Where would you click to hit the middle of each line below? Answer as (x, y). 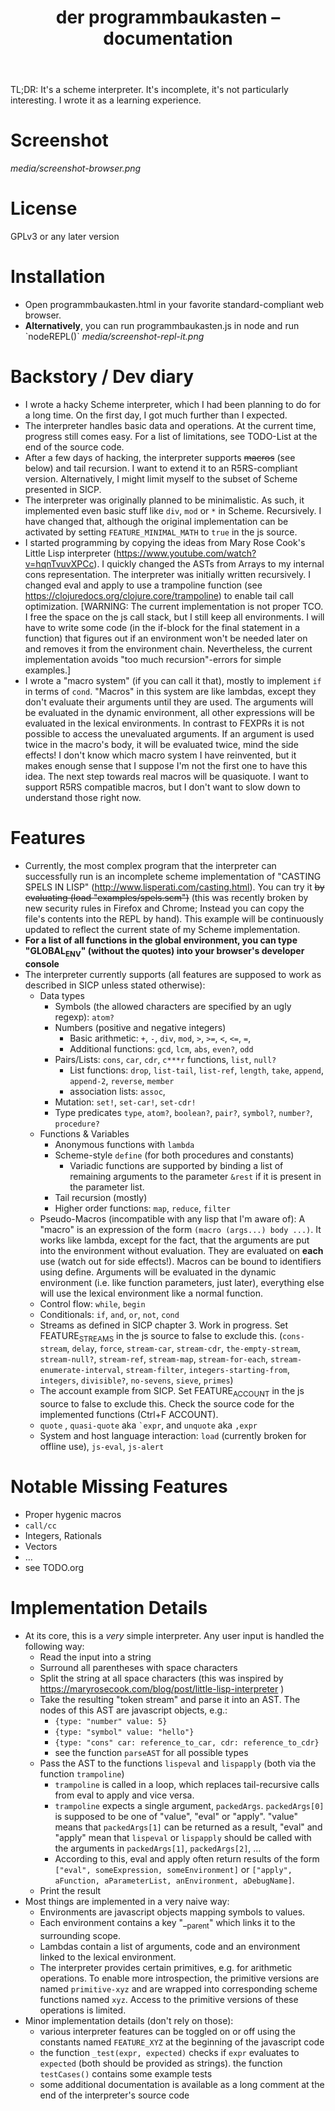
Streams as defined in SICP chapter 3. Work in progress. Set (164, 1325)
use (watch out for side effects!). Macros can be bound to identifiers (180, 1261)
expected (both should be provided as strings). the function (161, 2063)
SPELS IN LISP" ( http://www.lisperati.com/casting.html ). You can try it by (174, 887)
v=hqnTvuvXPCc (59, 563)
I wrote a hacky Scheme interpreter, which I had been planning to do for (173, 404)
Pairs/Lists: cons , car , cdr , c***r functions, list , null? (165, 1059)
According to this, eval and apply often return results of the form (187, 1859)
